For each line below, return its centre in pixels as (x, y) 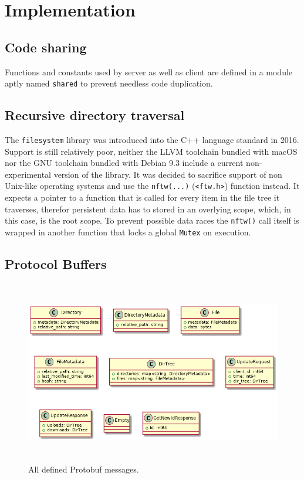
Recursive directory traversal (95, 115)
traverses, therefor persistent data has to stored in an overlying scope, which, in (148, 209)
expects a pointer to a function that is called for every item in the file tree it (142, 197)
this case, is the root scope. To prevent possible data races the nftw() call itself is (152, 220)
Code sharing (46, 47)
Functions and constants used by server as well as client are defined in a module (149, 71)
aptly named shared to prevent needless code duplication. (109, 83)
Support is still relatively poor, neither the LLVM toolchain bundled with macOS (151, 151)
